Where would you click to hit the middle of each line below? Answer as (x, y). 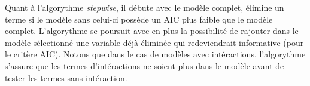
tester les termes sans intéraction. (66, 77)
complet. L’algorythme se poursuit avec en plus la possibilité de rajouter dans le (152, 31)
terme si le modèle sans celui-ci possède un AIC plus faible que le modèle (139, 19)
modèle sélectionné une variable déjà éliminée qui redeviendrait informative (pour (154, 42)
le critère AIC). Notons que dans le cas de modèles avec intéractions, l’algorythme (155, 54)
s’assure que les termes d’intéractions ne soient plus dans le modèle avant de (145, 65)
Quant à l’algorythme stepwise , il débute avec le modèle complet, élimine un (145, 7)
